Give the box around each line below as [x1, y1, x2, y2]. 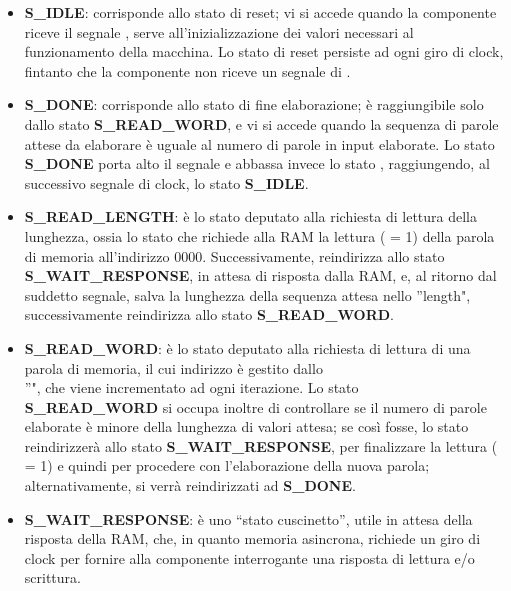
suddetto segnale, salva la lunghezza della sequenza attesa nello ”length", [24, 284, 471, 305]
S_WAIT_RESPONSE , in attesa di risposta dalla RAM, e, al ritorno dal [24, 265, 497, 286]
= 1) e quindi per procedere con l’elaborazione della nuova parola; [24, 455, 430, 476]
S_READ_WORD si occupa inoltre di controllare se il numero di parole [24, 396, 487, 417]
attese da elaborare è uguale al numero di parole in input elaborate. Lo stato [24, 133, 495, 154]
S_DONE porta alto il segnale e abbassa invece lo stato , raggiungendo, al [24, 153, 490, 174]
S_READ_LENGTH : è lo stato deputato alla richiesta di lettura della [24, 206, 477, 227]
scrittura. [24, 567, 81, 588]
